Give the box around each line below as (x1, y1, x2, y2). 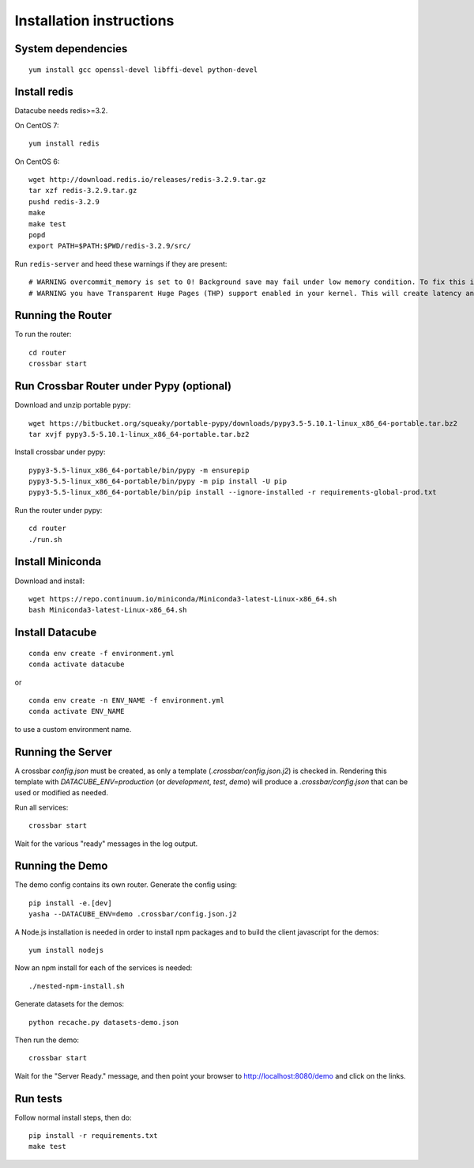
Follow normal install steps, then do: (14, 1113, 132, 1122)
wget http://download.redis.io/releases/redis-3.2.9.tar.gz (28, 175, 266, 184)
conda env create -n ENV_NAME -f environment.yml (28, 696, 225, 704)
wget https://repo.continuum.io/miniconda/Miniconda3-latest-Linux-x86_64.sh (28, 594, 337, 603)
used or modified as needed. (14, 788, 108, 798)
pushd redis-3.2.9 (28, 197, 100, 206)
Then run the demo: (14, 1035, 79, 1045)
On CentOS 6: (14, 157, 60, 166)
